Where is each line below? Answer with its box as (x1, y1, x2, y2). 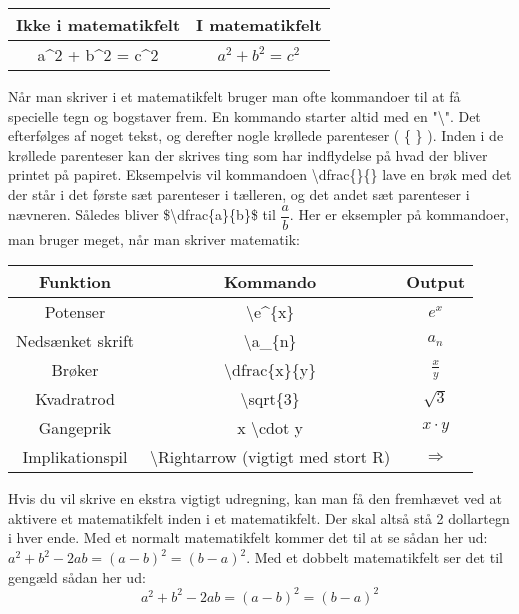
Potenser (44, 300, 106, 324)
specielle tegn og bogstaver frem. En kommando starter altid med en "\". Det (8, 105, 481, 126)
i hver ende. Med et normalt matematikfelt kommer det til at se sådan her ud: (8, 527, 488, 548)
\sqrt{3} (240, 387, 300, 411)
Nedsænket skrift (16, 329, 135, 353)
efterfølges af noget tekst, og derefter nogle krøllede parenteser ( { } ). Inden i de (8, 125, 504, 146)
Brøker (51, 358, 99, 382)
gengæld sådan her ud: (8, 566, 146, 587)
